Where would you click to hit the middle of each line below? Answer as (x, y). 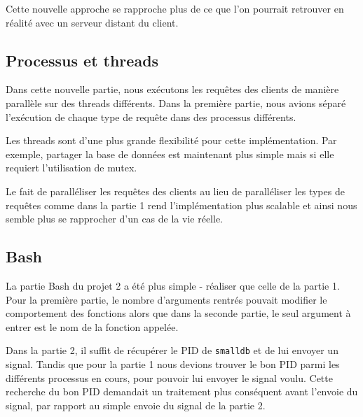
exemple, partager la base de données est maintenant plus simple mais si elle (170, 154)
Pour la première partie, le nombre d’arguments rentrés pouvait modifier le (166, 299)
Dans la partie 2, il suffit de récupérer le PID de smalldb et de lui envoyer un (172, 350)
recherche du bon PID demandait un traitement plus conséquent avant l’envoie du (182, 391)
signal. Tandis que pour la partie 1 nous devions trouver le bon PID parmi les (173, 363)
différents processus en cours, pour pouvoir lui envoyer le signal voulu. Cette (169, 377)
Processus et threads (82, 60)
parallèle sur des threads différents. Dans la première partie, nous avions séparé (176, 103)
